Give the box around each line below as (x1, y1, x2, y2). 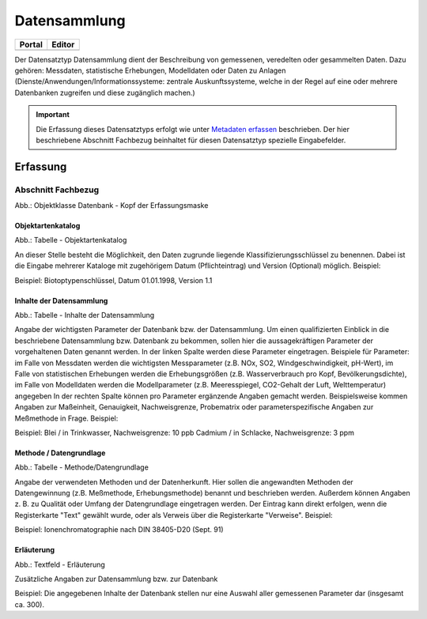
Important (36, 110, 70, 119)
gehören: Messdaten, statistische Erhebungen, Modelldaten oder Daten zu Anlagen (14, 66, 286, 75)
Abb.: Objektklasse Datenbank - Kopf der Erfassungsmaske (14, 201, 209, 210)
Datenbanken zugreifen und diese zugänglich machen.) (14, 88, 195, 97)
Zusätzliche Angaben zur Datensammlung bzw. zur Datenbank (14, 574, 218, 584)
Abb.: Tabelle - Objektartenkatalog (14, 236, 127, 245)
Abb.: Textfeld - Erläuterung (14, 560, 106, 569)
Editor (51, 39, 75, 50)
